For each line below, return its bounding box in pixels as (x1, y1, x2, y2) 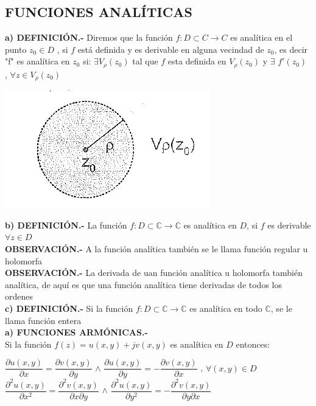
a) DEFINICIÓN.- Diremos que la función (5, 31, 173, 44)
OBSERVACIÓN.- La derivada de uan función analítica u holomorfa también (5, 266, 303, 279)
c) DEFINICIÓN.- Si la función (5, 302, 133, 315)
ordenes (5, 290, 33, 303)
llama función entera (5, 314, 82, 326)
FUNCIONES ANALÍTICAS (5, 2, 192, 21)
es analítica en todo (189, 302, 262, 315)
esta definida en (167, 55, 226, 67)
